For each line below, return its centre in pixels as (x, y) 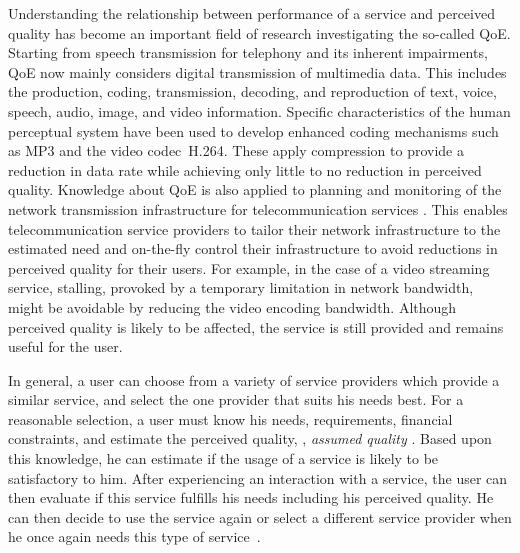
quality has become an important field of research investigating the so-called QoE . (259, 32)
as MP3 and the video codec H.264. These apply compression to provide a (236, 150)
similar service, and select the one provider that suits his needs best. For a (236, 399)
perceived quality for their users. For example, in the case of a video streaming (249, 267)
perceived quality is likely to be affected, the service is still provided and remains (256, 326)
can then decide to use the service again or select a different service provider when (260, 516)
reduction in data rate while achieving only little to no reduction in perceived (245, 169)
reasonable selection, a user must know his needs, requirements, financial (230, 418)
